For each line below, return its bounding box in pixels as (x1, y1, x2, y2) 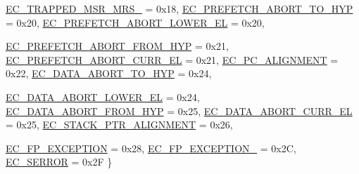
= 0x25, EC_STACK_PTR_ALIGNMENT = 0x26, (6, 117, 233, 132)
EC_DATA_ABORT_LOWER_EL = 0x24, (6, 89, 200, 104)
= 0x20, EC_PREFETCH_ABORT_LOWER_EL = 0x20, (6, 15, 265, 29)
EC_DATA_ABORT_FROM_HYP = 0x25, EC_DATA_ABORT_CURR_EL (6, 103, 353, 118)
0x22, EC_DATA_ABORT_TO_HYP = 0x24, (6, 66, 212, 81)
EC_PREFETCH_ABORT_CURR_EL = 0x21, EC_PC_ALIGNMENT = (6, 52, 339, 67)
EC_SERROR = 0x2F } (6, 154, 113, 169)
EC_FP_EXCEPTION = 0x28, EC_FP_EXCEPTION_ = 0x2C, (6, 140, 296, 155)
